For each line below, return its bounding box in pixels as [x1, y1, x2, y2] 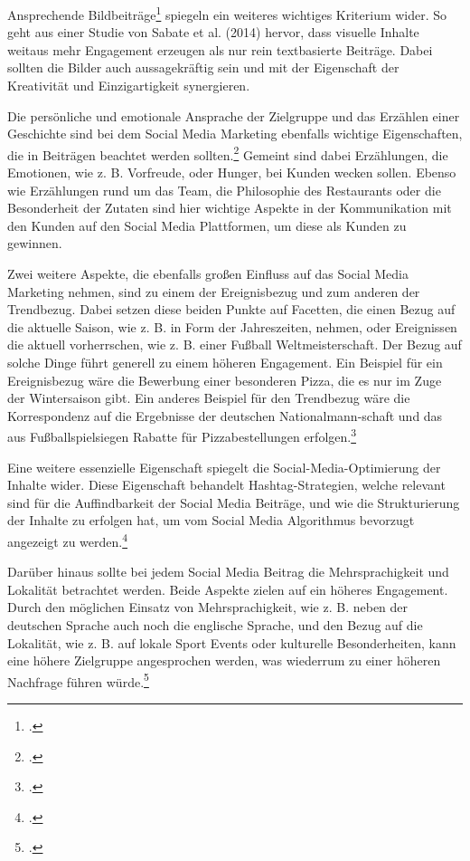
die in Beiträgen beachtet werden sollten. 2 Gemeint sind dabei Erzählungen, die [7, 142, 448, 164]
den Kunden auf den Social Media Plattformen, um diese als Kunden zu [7, 215, 407, 234]
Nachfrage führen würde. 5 [7, 669, 149, 691]
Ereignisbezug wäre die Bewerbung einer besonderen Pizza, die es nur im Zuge [7, 370, 442, 389]
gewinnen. [7, 234, 62, 253]
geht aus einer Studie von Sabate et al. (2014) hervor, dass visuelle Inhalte [7, 23, 419, 42]
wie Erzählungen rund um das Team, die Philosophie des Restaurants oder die [7, 180, 441, 199]
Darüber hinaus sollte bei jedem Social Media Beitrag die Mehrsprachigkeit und [7, 562, 449, 581]
